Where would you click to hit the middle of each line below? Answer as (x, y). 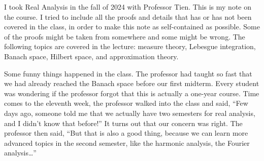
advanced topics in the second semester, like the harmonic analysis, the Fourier (127, 143)
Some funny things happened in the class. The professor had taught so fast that (128, 73)
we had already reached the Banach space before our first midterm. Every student (132, 83)
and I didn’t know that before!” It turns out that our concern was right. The (123, 123)
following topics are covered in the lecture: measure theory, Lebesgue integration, (130, 46)
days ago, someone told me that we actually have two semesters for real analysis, (130, 113)
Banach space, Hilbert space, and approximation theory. (91, 56)
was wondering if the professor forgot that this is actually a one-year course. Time (132, 93)
